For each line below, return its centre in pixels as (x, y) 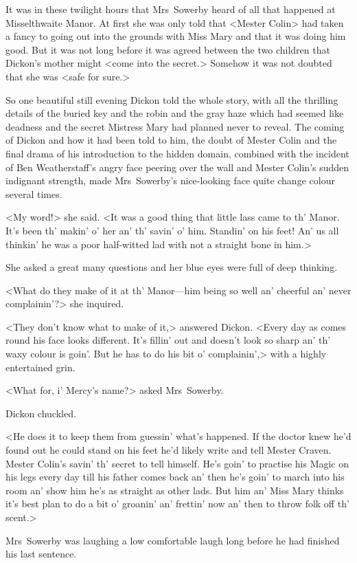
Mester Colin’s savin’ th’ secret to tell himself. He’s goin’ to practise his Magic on (177, 463)
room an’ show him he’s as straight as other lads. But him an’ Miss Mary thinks (175, 490)
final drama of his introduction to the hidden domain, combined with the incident (177, 153)
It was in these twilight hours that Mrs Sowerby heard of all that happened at (171, 9)
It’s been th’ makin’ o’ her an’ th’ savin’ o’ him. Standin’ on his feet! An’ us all (172, 230)
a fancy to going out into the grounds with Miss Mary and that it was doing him (176, 36)
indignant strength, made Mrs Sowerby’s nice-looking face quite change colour (170, 180)
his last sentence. (41, 554)
